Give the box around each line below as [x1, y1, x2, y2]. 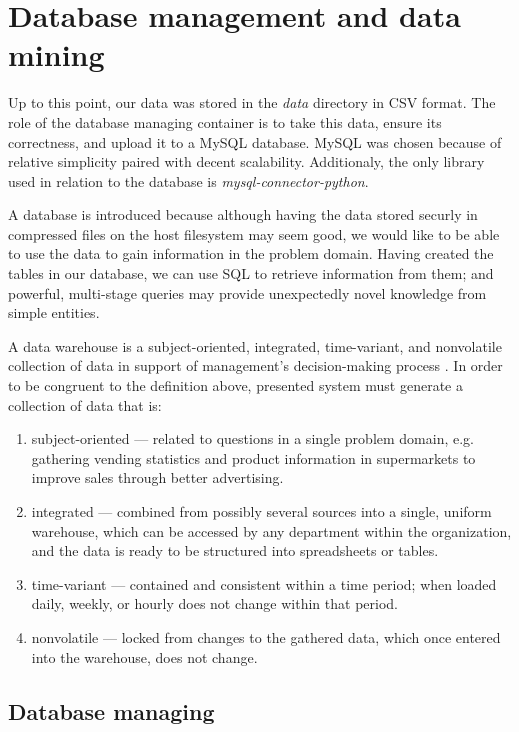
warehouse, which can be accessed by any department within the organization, [31, 520, 512, 541]
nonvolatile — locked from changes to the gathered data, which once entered [31, 626, 501, 647]
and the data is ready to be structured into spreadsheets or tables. [31, 540, 439, 561]
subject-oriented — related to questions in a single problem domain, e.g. [31, 428, 474, 449]
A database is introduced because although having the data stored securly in [8, 204, 478, 225]
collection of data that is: [8, 394, 162, 415]
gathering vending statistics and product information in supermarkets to [31, 447, 476, 468]
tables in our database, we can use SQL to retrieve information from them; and [8, 263, 494, 284]
